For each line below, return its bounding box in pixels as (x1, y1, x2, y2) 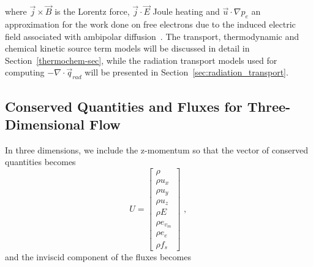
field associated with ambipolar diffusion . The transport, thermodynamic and (5, 29, 300, 42)
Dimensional (5, 114, 85, 133)
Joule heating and (153, 5, 220, 18)
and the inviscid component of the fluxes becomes (5, 250, 191, 263)
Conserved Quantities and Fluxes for (5, 96, 243, 115)
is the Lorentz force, (55, 5, 130, 18)
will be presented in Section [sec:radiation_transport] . (85, 66, 288, 79)
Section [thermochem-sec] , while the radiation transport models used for (5, 53, 277, 66)
